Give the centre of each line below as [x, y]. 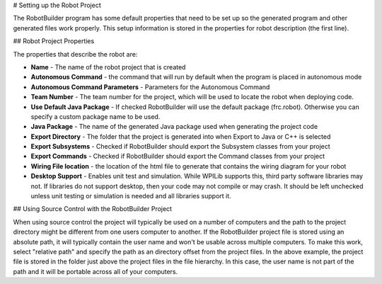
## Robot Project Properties [54, 41]
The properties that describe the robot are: [75, 54]
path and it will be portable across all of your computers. [95, 271]
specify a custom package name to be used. [95, 116]
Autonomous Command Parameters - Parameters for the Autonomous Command [150, 87]
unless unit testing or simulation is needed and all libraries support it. [131, 196]
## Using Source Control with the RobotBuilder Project [93, 209]
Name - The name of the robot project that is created [108, 67]
